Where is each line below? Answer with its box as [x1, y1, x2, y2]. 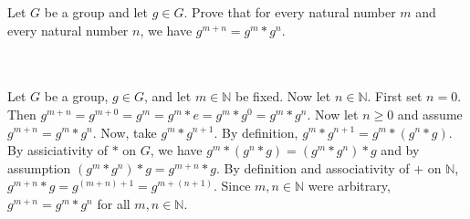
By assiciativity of [7, 141, 109, 160]
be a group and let [44, 3, 148, 21]
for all [97, 193, 131, 213]
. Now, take [92, 122, 157, 141]
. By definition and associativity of [215, 158, 410, 177]
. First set [367, 87, 423, 106]
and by [381, 141, 420, 160]
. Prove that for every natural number [183, 3, 396, 21]
